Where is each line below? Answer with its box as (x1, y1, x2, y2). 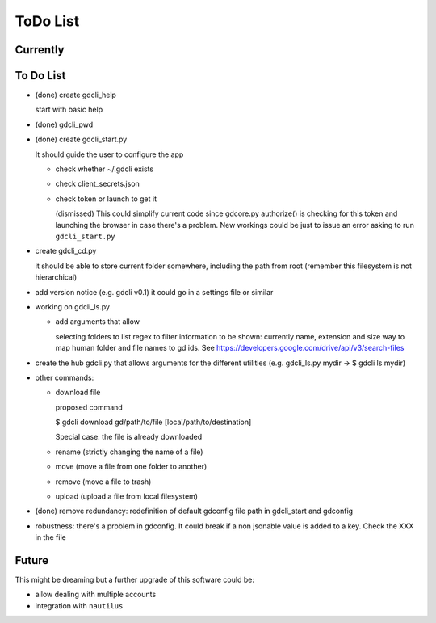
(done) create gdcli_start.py (35, 134, 128, 145)
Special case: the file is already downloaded (55, 432, 202, 442)
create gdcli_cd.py (35, 246, 97, 256)
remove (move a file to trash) (55, 477, 152, 486)
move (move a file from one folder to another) (55, 461, 208, 472)
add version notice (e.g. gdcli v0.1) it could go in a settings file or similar (35, 287, 274, 297)
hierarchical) (35, 272, 78, 282)
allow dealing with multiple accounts (35, 590, 157, 600)
